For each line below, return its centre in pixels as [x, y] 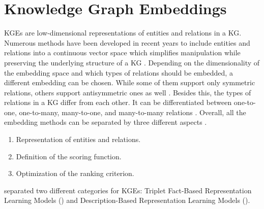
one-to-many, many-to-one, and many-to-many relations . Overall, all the [133, 112]
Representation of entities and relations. [78, 139]
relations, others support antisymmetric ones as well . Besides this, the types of [128, 92]
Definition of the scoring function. [69, 156]
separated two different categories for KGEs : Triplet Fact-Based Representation [128, 190]
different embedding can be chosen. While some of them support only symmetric [130, 82]
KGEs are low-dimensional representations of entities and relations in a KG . [123, 33]
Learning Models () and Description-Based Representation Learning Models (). [127, 200]
